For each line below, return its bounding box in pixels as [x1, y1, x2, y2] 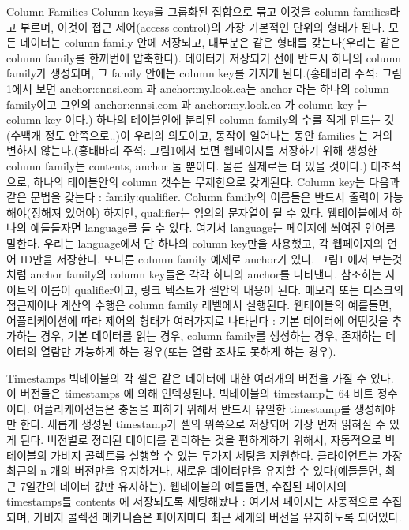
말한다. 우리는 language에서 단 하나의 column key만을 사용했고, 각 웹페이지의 [6, 234, 384, 251]
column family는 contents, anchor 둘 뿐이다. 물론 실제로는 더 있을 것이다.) [6, 157, 367, 174]
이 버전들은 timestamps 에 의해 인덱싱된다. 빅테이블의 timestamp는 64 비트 [6, 385, 374, 401]
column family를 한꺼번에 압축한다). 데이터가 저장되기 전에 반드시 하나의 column [6, 49, 402, 65]
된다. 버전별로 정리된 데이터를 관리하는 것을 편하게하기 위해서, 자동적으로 [20, 431, 381, 448]
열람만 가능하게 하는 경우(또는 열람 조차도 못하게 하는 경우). [40, 343, 336, 360]
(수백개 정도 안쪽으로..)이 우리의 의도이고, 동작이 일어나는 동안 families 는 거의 [6, 126, 393, 143]
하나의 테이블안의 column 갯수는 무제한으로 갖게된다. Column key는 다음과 [33, 173, 400, 189]
